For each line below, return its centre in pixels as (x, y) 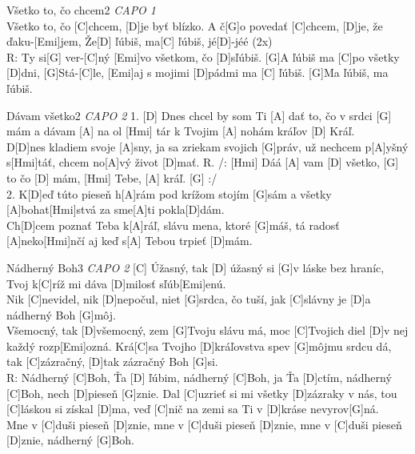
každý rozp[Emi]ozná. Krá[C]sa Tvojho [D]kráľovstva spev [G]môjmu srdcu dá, (199, 346)
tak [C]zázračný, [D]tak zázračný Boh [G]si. (112, 362)
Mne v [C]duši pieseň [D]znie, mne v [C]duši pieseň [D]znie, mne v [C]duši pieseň (204, 424)
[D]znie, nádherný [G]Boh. (71, 440)
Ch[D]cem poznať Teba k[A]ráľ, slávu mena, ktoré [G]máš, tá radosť (173, 225)
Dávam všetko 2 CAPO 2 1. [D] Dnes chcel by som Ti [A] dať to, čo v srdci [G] (199, 115)
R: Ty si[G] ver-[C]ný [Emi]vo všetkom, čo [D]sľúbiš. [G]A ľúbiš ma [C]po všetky (203, 56)
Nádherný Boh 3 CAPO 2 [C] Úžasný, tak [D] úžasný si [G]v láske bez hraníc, (196, 267)
